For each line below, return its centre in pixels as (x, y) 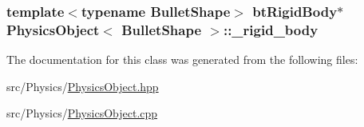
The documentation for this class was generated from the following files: (182, 60)
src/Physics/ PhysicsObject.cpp (82, 113)
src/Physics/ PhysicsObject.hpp (83, 86)
